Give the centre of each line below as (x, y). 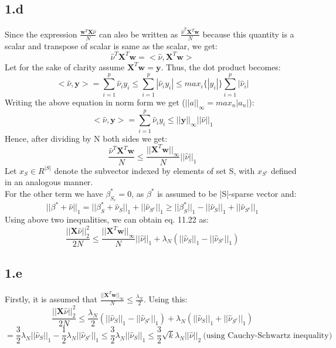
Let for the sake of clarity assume (65, 66)
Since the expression (41, 34)
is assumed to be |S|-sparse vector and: (227, 193)
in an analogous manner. (49, 182)
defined (284, 170)
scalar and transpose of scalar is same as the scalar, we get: (111, 45)
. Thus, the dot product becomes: (221, 66)
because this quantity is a (248, 34)
